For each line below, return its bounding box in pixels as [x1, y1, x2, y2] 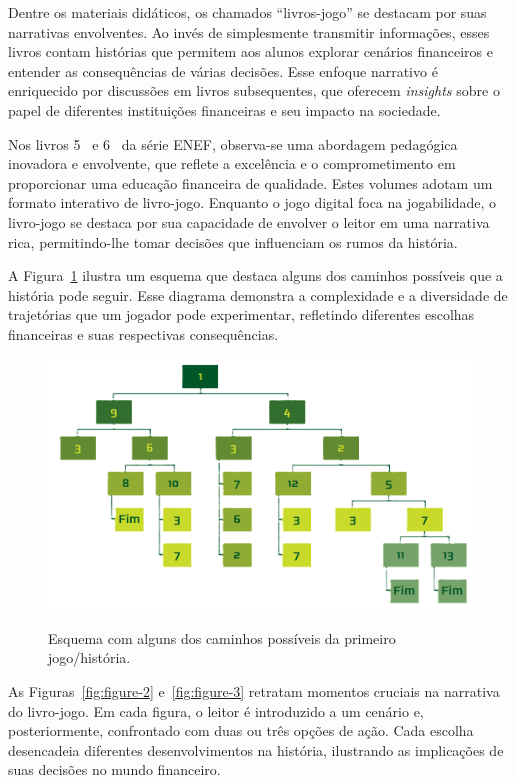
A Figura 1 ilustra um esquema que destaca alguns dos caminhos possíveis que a [8, 265, 503, 286]
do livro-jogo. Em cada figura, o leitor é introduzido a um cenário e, [8, 700, 424, 721]
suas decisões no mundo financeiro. [8, 759, 221, 780]
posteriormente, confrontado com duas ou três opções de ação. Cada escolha [8, 720, 474, 741]
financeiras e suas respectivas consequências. [8, 323, 279, 344]
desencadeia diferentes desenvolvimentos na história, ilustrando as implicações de [8, 739, 504, 760]
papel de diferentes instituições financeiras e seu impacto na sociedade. [8, 99, 441, 120]
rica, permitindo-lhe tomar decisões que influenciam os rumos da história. [8, 231, 458, 252]
